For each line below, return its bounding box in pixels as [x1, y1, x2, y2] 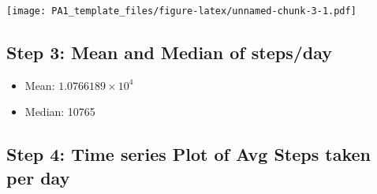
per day [6, 165, 70, 189]
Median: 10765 [24, 103, 95, 120]
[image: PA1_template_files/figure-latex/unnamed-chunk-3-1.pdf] [6, 6, 356, 17]
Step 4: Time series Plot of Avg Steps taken [6, 142, 371, 166]
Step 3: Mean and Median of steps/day [6, 40, 333, 65]
